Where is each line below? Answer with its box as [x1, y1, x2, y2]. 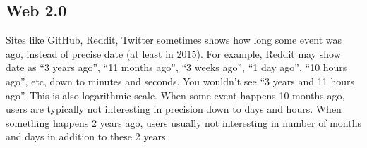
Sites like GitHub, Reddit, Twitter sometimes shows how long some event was [6, 32, 342, 47]
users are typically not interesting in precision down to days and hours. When [6, 101, 342, 116]
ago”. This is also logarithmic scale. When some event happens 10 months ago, [6, 87, 345, 102]
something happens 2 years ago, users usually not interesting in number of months [6, 115, 361, 130]
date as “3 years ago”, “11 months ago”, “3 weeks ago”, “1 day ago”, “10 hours [6, 60, 347, 75]
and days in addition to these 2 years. [6, 129, 169, 144]
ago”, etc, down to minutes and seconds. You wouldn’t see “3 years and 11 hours [6, 73, 355, 88]
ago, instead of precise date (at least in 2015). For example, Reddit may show [6, 46, 341, 61]
